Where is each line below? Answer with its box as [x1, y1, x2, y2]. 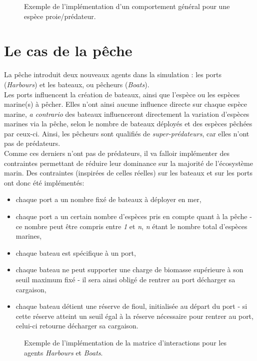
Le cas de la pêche [4, 40, 132, 61]
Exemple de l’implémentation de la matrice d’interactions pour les [24, 337, 226, 347]
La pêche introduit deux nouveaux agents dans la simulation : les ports [4, 69, 222, 80]
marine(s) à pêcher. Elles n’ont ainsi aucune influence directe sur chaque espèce [4, 99, 247, 109]
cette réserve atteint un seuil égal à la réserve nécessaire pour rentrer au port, [15, 310, 253, 321]
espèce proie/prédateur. [24, 11, 96, 21]
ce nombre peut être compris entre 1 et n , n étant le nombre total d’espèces [15, 221, 247, 231]
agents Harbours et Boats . [24, 347, 103, 357]
